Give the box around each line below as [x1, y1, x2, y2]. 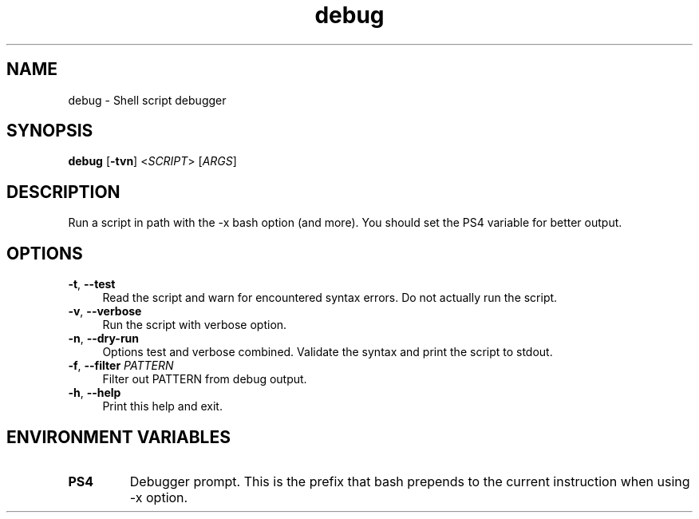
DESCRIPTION [6, 181, 120, 202]
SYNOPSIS [6, 121, 93, 141]
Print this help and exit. [102, 399, 223, 414]
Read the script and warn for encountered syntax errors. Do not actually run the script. [102, 291, 558, 305]
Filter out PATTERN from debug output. [102, 372, 307, 386]
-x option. [129, 489, 188, 505]
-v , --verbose [68, 304, 142, 319]
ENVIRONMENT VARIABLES [6, 426, 231, 447]
